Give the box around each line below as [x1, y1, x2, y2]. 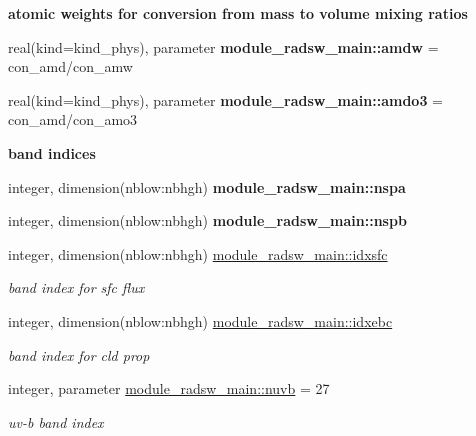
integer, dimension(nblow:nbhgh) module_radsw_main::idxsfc [8, 243, 388, 264]
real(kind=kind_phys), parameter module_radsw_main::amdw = [8, 36, 439, 57]
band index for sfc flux [8, 277, 145, 298]
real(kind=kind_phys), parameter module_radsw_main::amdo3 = [8, 89, 443, 110]
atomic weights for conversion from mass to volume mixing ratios [8, 3, 468, 23]
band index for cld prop [8, 344, 150, 365]
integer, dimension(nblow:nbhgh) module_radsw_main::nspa [8, 176, 406, 197]
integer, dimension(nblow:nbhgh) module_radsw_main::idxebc [8, 310, 393, 331]
